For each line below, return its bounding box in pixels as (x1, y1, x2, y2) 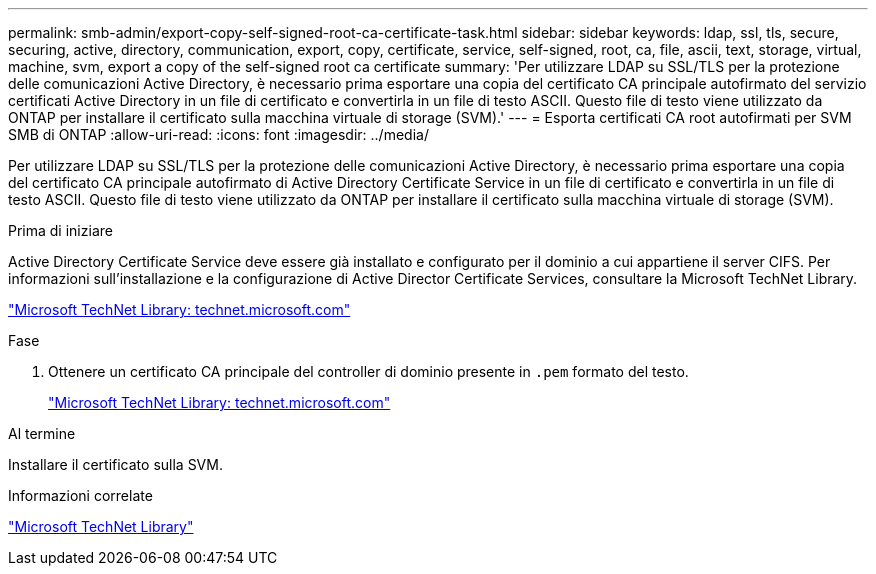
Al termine (8, 425, 76, 442)
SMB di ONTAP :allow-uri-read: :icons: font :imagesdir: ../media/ (8, 126, 429, 143)
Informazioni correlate (8, 487, 153, 504)
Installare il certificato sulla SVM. (8, 456, 223, 473)
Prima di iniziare (8, 222, 113, 239)
